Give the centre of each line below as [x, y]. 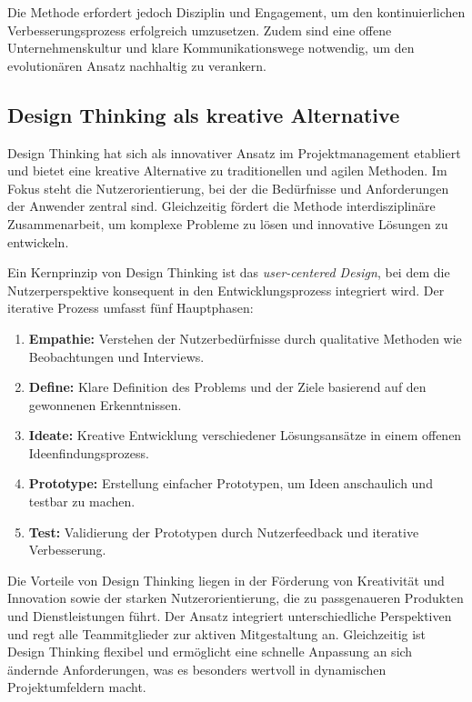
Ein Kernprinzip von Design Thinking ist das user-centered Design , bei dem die [229, 272]
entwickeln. [38, 241]
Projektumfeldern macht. [77, 687]
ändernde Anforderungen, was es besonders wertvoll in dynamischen [197, 669]
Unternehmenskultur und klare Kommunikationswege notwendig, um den [211, 48]
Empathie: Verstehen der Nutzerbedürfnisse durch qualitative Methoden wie [245, 338]
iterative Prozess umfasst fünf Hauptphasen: [131, 308]
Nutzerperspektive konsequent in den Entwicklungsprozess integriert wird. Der [226, 290]
